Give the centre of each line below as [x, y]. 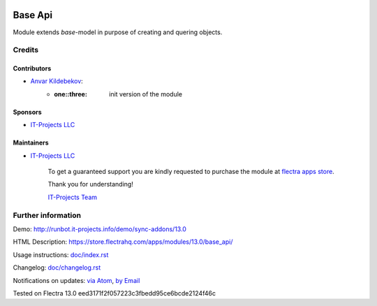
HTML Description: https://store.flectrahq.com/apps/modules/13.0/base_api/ [123, 242]
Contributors [32, 68]
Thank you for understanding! [91, 184]
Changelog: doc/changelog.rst [57, 268]
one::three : [71, 94]
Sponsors [27, 112]
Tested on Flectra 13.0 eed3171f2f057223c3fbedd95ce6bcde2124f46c [114, 293]
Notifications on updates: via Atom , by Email [76, 280]
